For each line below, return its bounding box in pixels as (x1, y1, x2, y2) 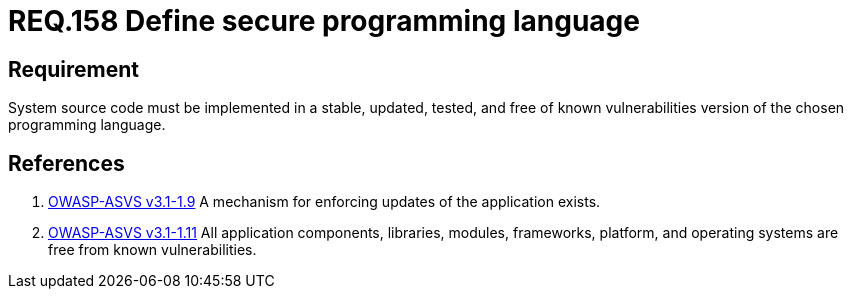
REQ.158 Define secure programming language (8, 4, 640, 38)
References (8, 150, 125, 176)
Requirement (8, 56, 140, 82)
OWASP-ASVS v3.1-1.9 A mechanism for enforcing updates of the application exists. (48, 193, 601, 211)
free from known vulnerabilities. (48, 241, 257, 259)
